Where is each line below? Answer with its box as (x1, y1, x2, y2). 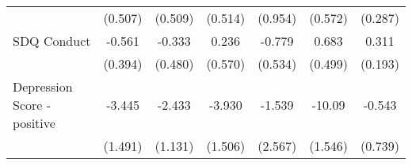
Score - (13, 96, 51, 114)
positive (13, 114, 55, 132)
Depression (13, 77, 73, 96)
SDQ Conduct (13, 32, 91, 50)
